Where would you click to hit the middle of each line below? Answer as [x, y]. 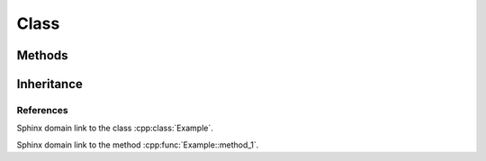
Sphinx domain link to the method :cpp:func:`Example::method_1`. [138, 145]
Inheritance [49, 84]
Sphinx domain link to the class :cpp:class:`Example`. [115, 128]
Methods [42, 55]
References [42, 110]
